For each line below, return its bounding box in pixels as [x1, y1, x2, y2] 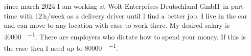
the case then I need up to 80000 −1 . [4, 41, 118, 53]
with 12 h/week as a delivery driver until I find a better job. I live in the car [19, 10, 248, 20]
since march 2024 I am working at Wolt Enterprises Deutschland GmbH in [4, 1, 229, 11]
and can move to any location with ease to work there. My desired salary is [4, 20, 230, 30]
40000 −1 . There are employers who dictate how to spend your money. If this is [4, 30, 246, 41]
